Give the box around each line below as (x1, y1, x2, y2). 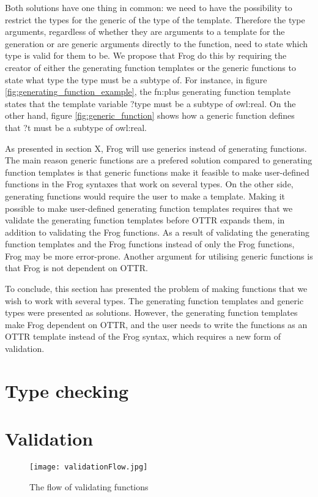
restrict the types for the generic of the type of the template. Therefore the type (5, 13, 305, 26)
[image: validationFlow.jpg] (29, 463, 148, 472)
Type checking (5, 378, 129, 403)
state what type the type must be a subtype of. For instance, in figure (5, 73, 267, 86)
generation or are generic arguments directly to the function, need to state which (5, 37, 308, 50)
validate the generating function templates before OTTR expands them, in (5, 214, 285, 226)
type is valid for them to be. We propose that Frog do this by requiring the (5, 49, 287, 62)
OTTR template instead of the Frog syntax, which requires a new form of (5, 330, 281, 343)
